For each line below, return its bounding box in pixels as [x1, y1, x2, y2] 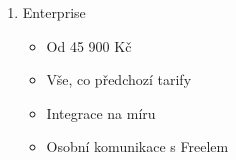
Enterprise [22, 2, 86, 22]
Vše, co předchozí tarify [46, 69, 192, 90]
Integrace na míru [46, 102, 156, 123]
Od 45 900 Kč [46, 35, 132, 56]
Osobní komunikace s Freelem [46, 136, 229, 157]
